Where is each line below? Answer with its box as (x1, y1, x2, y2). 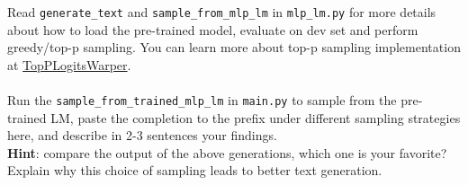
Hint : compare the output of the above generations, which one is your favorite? (7, 143, 447, 162)
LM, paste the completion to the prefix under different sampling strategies (50, 108, 461, 127)
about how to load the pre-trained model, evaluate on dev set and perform (7, 20, 418, 39)
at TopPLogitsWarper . (7, 55, 131, 74)
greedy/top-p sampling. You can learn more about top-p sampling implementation (7, 38, 461, 57)
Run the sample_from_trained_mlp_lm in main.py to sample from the (7, 91, 397, 110)
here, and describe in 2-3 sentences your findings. (7, 126, 277, 145)
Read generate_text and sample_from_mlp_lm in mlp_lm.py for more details (7, 3, 436, 21)
